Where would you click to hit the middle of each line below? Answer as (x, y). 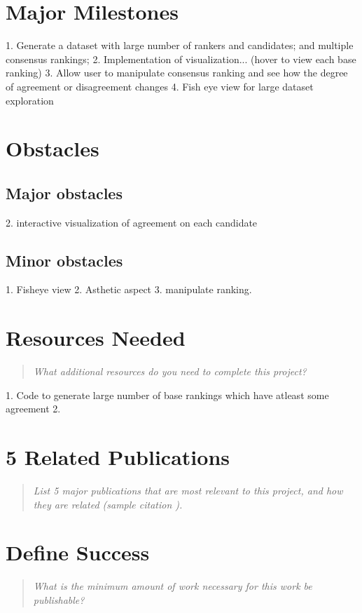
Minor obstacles (64, 260)
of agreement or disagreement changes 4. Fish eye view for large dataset (160, 86)
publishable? (59, 600)
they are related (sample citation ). (108, 504)
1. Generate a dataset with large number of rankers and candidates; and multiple (180, 45)
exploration (30, 100)
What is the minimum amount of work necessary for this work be (173, 586)
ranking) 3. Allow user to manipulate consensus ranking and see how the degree (177, 73)
